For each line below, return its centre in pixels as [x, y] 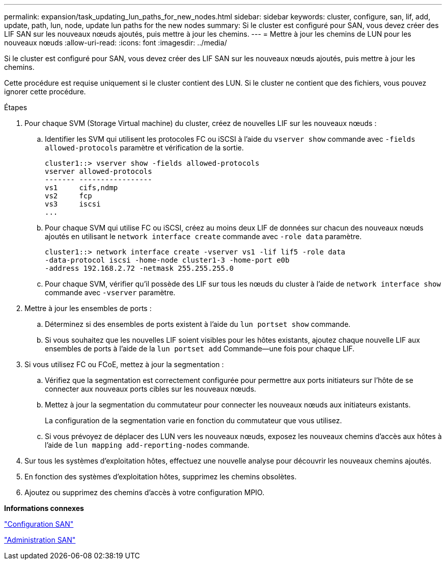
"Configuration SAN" [39, 524]
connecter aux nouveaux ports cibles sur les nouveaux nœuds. [151, 389]
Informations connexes [44, 508]
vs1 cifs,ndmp [81, 188]
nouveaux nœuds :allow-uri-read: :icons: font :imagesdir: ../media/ [116, 43]
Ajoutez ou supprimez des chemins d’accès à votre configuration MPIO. [145, 492]
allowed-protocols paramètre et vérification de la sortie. [144, 148]
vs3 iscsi [73, 204]
